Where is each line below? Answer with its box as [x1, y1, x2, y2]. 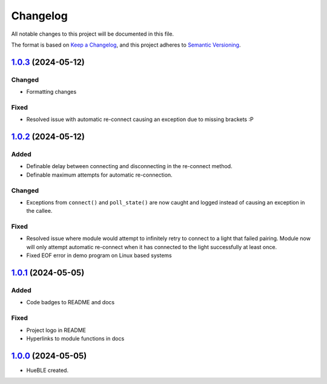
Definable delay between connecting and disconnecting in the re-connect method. [26, 163, 233, 170]
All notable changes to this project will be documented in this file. [11, 30, 174, 37]
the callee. [26, 207, 53, 215]
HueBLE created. [26, 366, 69, 374]
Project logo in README [26, 327, 86, 334]
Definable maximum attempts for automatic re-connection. [26, 171, 173, 178]
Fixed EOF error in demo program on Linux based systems [26, 252, 172, 259]
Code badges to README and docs [26, 299, 115, 306]
